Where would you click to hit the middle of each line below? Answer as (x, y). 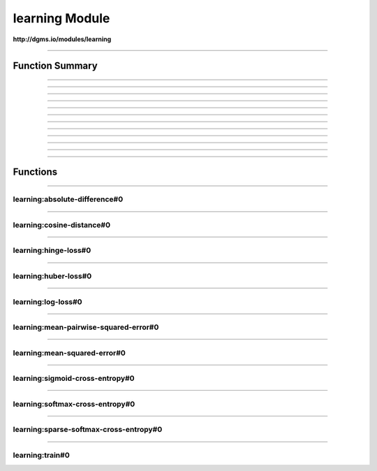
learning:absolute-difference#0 (68, 199)
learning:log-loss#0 (48, 302)
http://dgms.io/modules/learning (62, 39)
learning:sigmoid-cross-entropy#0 (74, 379)
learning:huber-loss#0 (52, 276)
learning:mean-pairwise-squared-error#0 (86, 327)
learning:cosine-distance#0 (62, 225)
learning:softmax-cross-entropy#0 (74, 404)
